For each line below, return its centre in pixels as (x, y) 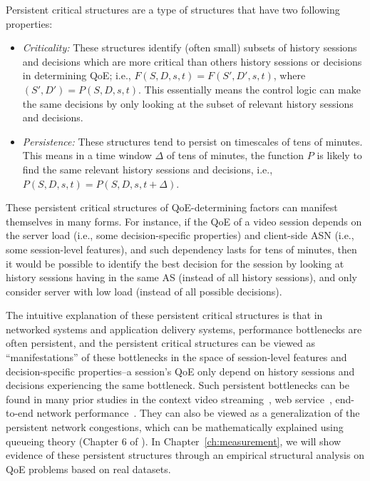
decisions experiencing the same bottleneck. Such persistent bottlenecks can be (178, 385)
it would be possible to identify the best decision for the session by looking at (175, 263)
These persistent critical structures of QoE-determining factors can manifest (172, 207)
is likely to (339, 155)
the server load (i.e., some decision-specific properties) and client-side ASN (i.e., (180, 235)
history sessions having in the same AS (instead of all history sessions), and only (181, 277)
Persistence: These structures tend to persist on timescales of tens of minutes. (192, 141)
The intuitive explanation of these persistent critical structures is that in (164, 315)
